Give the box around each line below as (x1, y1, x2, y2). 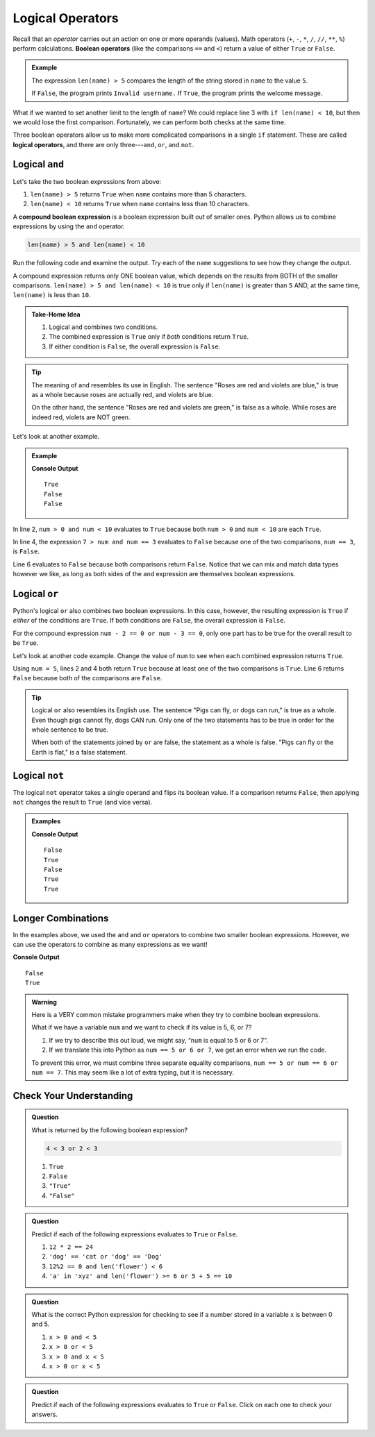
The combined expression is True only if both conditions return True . (49, 333, 249, 341)
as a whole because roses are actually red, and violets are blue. (31, 391, 214, 399)
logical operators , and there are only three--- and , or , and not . (12, 140, 194, 149)
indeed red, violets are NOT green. (31, 413, 131, 421)
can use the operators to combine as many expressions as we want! (12, 941, 208, 949)
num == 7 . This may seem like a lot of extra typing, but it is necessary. (31, 1068, 234, 1076)
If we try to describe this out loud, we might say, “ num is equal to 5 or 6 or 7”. (49, 1036, 269, 1044)
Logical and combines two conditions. (49, 323, 158, 331)
